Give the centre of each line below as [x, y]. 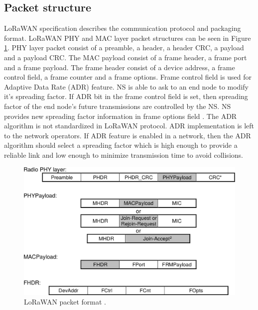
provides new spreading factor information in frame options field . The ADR [121, 116]
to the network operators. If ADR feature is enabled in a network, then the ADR [128, 135]
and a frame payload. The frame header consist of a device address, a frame [120, 67]
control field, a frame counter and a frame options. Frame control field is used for [128, 77]
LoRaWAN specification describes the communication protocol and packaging [123, 28]
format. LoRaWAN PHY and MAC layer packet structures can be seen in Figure [128, 38]
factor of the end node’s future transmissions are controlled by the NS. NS [118, 106]
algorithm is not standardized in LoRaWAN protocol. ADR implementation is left [129, 126]
